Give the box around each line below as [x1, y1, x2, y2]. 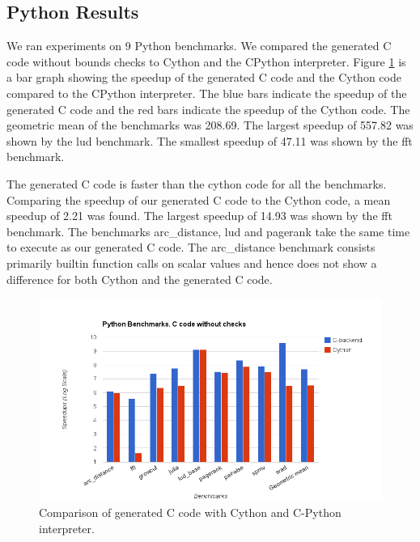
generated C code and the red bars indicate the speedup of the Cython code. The [6, 100, 410, 117]
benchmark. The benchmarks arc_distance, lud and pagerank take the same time [6, 222, 410, 239]
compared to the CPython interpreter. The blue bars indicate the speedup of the [6, 84, 407, 101]
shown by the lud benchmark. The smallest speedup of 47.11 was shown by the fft [6, 132, 413, 149]
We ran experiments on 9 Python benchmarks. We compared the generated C [6, 37, 392, 54]
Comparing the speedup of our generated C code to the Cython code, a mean [6, 191, 391, 208]
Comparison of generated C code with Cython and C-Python [39, 504, 342, 520]
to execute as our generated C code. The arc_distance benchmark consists [6, 239, 375, 256]
